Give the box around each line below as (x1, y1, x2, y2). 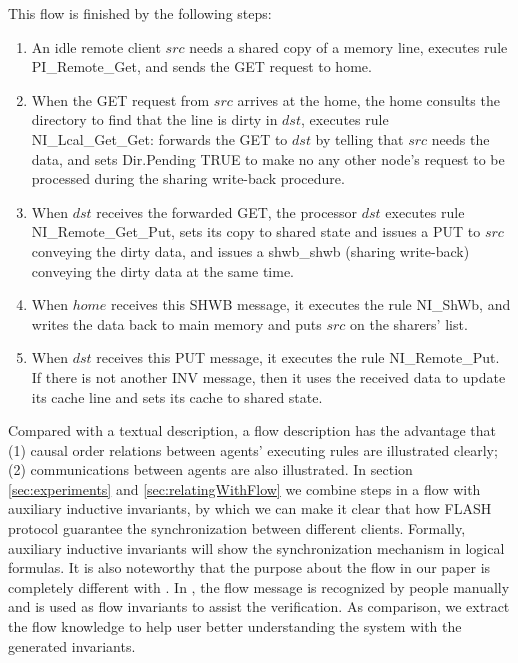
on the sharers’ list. (350, 313, 468, 334)
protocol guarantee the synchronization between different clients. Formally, (8, 518, 466, 539)
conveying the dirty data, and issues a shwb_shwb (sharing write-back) (31, 240, 470, 261)
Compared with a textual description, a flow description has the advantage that (8, 420, 497, 441)
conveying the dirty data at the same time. (31, 260, 295, 281)
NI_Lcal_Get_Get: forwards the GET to (31, 128, 288, 149)
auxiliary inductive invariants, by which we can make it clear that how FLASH (8, 498, 492, 519)
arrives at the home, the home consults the (237, 89, 500, 110)
